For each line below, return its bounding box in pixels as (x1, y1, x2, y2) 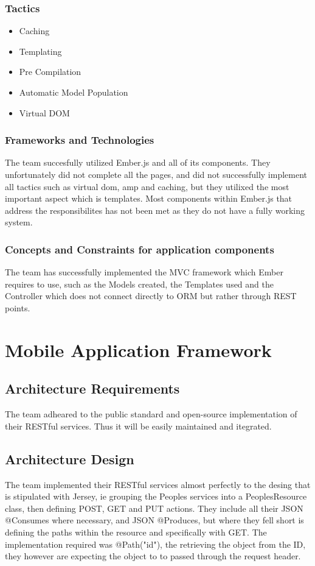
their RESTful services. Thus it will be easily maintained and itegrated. (5, 419, 272, 432)
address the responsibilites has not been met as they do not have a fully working (5, 203, 305, 216)
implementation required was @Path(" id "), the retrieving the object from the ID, (5, 537, 306, 550)
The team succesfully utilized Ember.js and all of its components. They (5, 156, 271, 169)
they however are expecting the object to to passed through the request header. (5, 550, 301, 562)
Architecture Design (5, 449, 134, 468)
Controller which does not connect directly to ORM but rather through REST (5, 289, 297, 302)
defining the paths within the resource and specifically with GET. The (5, 525, 267, 538)
